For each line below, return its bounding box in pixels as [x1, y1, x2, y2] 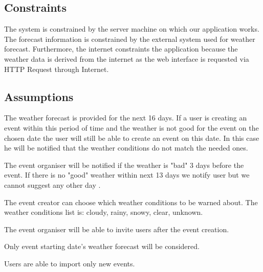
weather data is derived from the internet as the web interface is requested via [4, 53, 249, 64]
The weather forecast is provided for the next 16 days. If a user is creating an [4, 112, 247, 123]
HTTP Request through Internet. [4, 63, 109, 74]
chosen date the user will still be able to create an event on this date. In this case [4, 132, 259, 143]
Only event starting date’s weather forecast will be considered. [4, 241, 200, 252]
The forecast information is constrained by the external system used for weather [4, 33, 255, 44]
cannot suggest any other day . [4, 179, 101, 190]
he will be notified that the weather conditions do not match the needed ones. [4, 142, 248, 153]
